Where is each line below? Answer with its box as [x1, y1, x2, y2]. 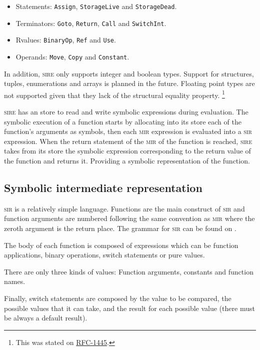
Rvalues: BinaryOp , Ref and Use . [15, 34, 116, 45]
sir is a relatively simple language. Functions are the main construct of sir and [4, 203, 245, 213]
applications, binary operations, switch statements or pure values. [4, 249, 205, 260]
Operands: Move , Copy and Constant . [15, 51, 129, 61]
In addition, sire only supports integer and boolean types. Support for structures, [4, 68, 254, 78]
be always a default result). [4, 312, 87, 323]
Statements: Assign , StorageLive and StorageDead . [15, 1, 177, 11]
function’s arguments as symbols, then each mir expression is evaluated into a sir [4, 126, 252, 136]
